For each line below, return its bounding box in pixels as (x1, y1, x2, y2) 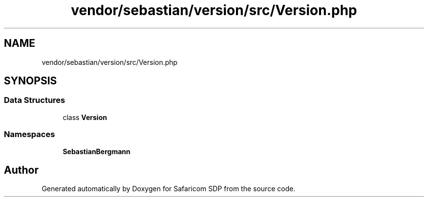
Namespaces (4, 129, 55, 140)
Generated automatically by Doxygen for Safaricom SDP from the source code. (42, 184, 296, 193)
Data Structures (4, 95, 65, 105)
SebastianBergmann (63, 147, 130, 156)
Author (4, 163, 39, 176)
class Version (63, 113, 107, 121)
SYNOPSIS (4, 75, 57, 87)
